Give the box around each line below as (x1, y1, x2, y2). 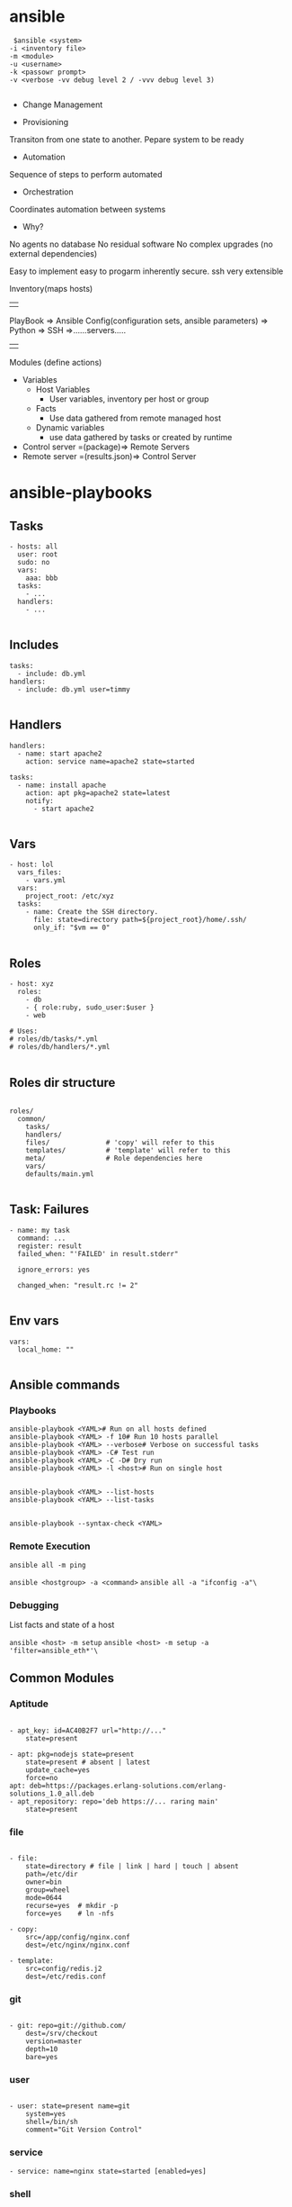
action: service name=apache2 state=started (25, 756, 195, 766)
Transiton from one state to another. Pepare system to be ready (9, 133, 244, 145)
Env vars (9, 1313, 59, 1329)
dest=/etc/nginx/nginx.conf (25, 1940, 130, 1949)
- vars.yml (25, 876, 66, 885)
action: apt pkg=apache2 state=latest (25, 788, 171, 798)
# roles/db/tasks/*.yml (9, 1035, 99, 1044)
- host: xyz (9, 980, 54, 989)
